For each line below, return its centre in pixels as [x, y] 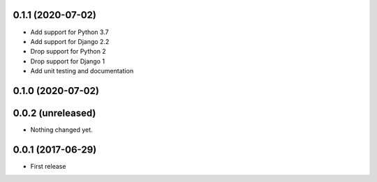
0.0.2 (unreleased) [54, 113]
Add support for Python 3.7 [69, 32]
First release [48, 166]
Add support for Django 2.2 [70, 41]
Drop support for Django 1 [67, 61]
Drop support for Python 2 [68, 52]
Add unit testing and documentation [82, 71]
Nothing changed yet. [62, 130]
